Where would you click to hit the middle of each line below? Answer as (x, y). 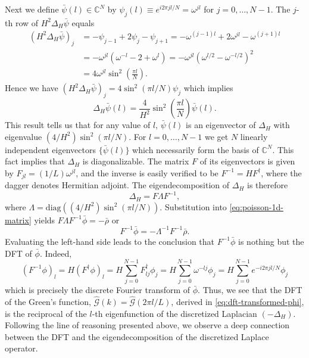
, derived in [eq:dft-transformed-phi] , (238, 302)
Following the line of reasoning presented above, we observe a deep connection (147, 325)
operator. (21, 348)
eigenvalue (24, 136)
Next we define (32, 9)
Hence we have (32, 88)
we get (216, 136)
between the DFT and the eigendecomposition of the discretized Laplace (137, 336)
